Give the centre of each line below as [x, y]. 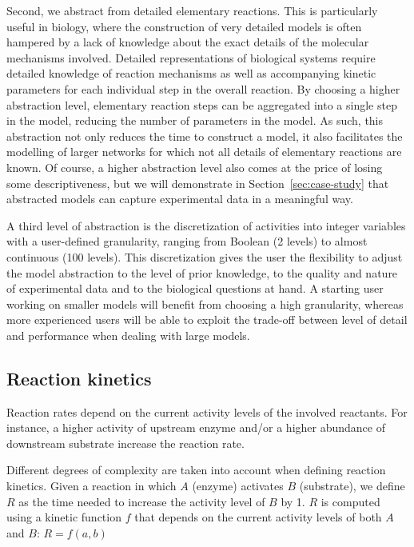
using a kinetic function [64, 517]
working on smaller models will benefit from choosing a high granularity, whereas [205, 303]
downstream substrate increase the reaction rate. [125, 443]
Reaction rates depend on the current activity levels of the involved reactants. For [207, 411]
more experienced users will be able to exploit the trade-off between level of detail [207, 319]
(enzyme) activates [238, 486]
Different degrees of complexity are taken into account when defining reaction [196, 470]
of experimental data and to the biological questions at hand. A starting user [195, 288]
